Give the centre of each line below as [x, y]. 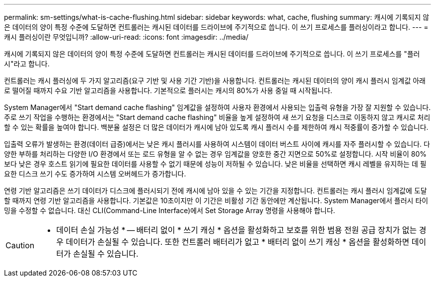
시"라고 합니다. [27, 64]
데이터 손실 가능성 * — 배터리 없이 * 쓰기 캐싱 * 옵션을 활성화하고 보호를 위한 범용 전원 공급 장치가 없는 [237, 230]
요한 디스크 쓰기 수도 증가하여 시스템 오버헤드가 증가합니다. [95, 174]
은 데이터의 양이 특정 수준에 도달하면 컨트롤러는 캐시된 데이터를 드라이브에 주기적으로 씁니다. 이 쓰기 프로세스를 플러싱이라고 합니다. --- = [216, 27]
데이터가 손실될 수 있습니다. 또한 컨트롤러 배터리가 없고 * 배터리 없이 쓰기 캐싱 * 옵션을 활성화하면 [238, 242]
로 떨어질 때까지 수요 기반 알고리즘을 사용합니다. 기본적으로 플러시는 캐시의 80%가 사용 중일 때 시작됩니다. [168, 90]
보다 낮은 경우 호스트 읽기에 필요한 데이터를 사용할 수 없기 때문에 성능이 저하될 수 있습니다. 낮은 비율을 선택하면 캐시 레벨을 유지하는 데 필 [215, 164]
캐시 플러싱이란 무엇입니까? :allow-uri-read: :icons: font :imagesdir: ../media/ [126, 37]
